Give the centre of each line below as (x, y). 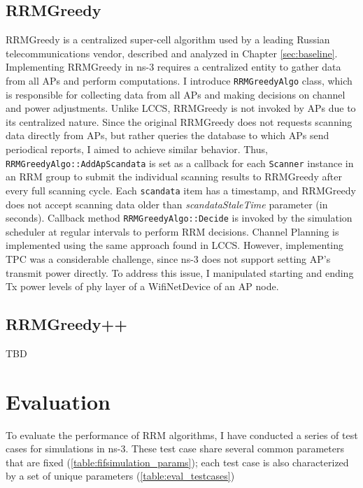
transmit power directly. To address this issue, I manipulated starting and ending (180, 272)
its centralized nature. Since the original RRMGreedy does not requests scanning (179, 121)
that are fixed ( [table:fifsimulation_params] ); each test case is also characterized (177, 462)
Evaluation (58, 401)
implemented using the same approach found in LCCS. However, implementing (175, 245)
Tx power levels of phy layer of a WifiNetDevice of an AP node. (142, 286)
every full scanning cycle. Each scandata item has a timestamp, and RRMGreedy (181, 190)
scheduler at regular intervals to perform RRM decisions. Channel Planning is (172, 231)
